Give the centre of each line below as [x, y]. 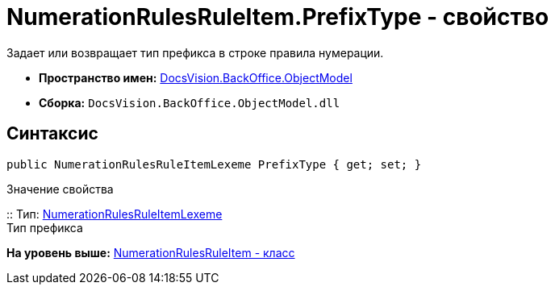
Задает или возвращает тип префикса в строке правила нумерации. [195, 52]
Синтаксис [52, 134]
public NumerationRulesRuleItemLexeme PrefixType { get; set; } [214, 164]
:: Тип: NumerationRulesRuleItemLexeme [115, 214]
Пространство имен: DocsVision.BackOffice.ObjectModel [196, 77]
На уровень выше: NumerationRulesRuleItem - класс [151, 252]
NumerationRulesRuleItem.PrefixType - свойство [278, 17]
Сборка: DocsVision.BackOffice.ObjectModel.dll [190, 102]
